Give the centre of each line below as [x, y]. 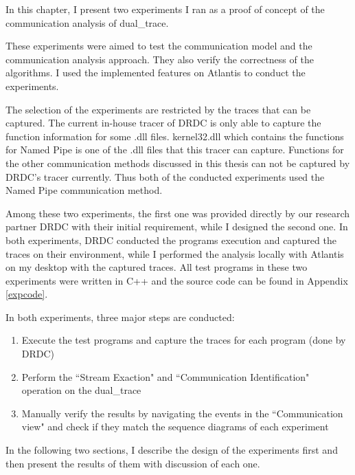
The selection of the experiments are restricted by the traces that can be [158, 109]
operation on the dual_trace [81, 390]
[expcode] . [27, 294]
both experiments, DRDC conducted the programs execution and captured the [171, 240]
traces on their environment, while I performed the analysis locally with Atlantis [175, 253]
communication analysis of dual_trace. [87, 22]
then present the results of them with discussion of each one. [133, 463]
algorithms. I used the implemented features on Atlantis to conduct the [156, 73]
